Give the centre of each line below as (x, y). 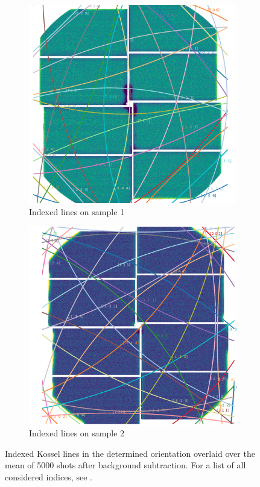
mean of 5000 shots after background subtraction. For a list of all (125, 465)
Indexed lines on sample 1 (77, 211)
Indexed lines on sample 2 (77, 433)
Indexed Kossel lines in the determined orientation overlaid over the (130, 453)
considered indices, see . (49, 477)
